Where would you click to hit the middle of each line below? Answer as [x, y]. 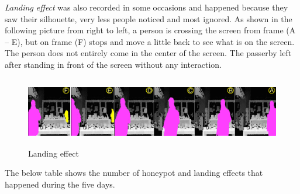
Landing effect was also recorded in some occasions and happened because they [146, 7]
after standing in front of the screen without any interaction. [113, 64]
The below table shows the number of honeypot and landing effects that [134, 173]
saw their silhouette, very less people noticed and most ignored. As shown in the [149, 18]
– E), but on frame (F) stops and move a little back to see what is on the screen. [150, 41]
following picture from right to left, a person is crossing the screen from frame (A [150, 30]
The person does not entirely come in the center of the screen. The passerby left [148, 53]
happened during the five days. [60, 184]
